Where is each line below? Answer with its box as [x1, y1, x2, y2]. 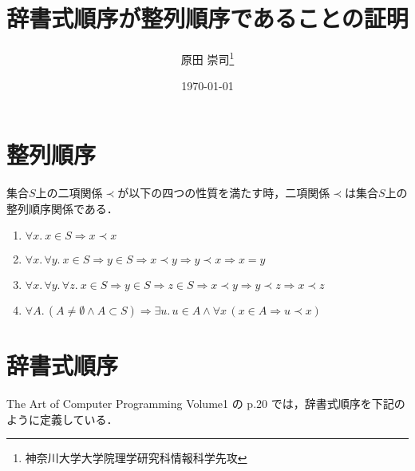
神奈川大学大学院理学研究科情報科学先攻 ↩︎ [25, 449, 247, 466]
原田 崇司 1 [180, 49, 235, 67]
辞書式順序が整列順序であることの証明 [6, 2, 409, 34]
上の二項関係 [35, 184, 103, 200]
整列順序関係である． [6, 200, 118, 216]
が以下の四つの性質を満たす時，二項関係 [117, 184, 330, 200]
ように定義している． [6, 410, 118, 427]
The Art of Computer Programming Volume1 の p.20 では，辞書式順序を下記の [6, 395, 405, 412]
